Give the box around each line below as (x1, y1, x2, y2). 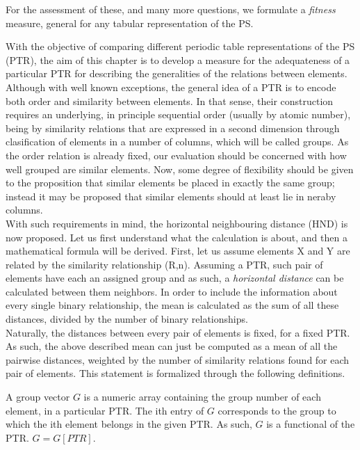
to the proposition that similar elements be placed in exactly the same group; (6, 175, 335, 190)
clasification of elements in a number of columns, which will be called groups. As (6, 134, 349, 149)
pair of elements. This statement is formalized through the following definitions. (6, 366, 345, 380)
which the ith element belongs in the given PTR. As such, (6, 417, 252, 431)
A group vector (6, 389, 70, 404)
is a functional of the (266, 417, 355, 431)
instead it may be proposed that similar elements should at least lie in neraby (6, 188, 336, 203)
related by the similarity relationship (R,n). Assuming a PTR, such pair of (6, 257, 323, 271)
